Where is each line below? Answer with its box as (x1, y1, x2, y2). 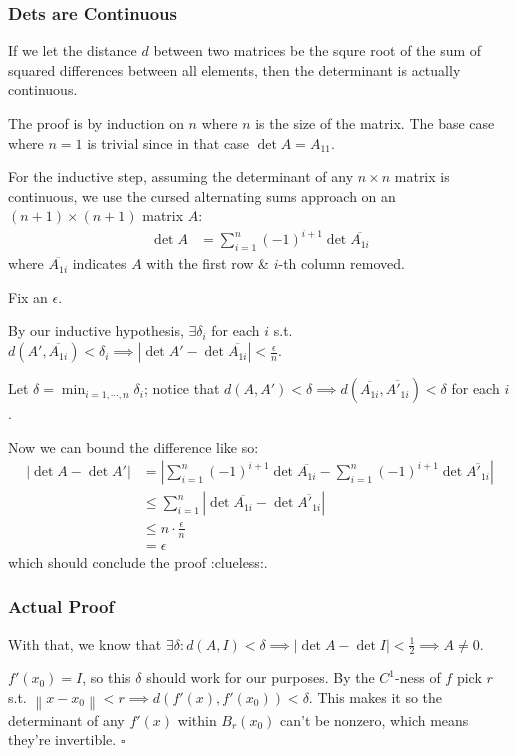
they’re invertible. (8, 729, 117, 750)
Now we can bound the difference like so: (8, 436, 259, 457)
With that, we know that (8, 633, 162, 654)
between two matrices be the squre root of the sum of (153, 40, 482, 61)
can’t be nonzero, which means (280, 709, 469, 730)
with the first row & (146, 253, 269, 274)
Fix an (8, 286, 48, 307)
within (177, 709, 217, 730)
